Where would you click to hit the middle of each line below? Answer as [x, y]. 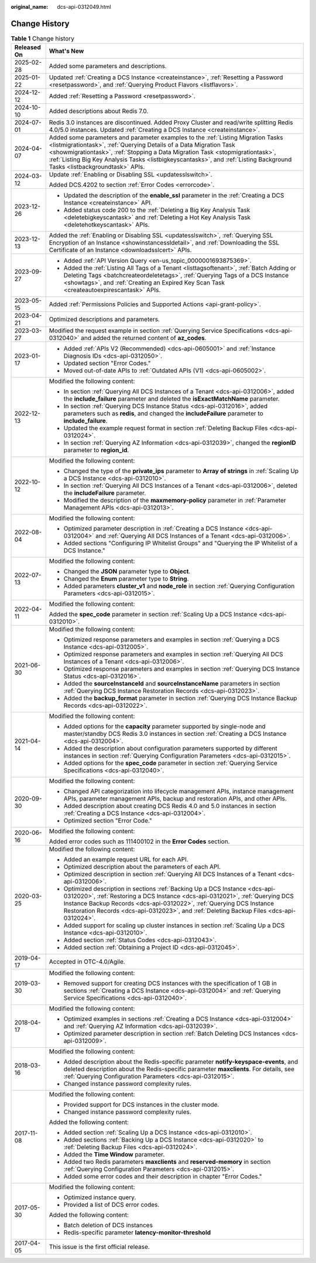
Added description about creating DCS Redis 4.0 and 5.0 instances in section [170, 806]
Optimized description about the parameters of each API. [142, 867]
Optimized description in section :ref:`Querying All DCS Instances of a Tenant [170, 874]
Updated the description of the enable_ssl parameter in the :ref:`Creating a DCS [174, 195]
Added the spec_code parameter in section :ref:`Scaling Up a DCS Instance [153, 614]
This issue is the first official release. [99, 1247]
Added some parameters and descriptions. [108, 66]
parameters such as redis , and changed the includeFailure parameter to [163, 413]
